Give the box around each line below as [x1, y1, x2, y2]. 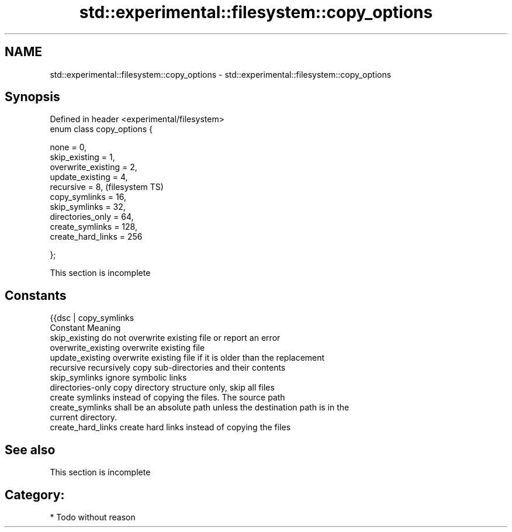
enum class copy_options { [50, 124, 153, 134]
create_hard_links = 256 [50, 232, 143, 242]
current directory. [50, 412, 117, 423]
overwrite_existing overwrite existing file [50, 343, 205, 353]
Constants [5, 288, 67, 303]
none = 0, [50, 142, 87, 153]
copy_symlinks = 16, [50, 192, 126, 202]
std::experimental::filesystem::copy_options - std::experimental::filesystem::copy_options [50, 69, 392, 80]
